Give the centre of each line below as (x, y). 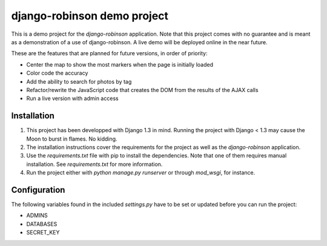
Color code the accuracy (57, 73)
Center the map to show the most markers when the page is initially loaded (120, 64)
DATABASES (42, 224)
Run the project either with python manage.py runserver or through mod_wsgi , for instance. (141, 173)
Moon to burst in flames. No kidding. (72, 139)
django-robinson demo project (90, 16)
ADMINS (37, 216)
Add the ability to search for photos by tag (79, 81)
